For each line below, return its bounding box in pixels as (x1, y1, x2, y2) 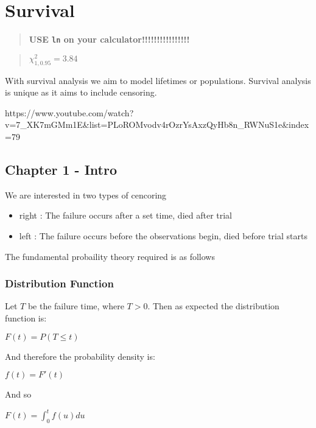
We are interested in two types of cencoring (5, 188, 167, 201)
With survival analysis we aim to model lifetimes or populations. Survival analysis (5, 74, 311, 86)
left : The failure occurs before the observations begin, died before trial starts (19, 230, 307, 242)
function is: (5, 312, 47, 325)
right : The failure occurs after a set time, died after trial (19, 209, 233, 222)
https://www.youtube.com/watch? (5, 106, 134, 119)
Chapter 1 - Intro (5, 160, 118, 179)
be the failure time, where (27, 300, 124, 312)
